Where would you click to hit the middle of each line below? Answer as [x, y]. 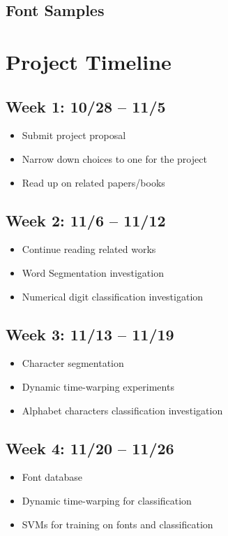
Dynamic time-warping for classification [107, 500]
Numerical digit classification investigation [113, 296]
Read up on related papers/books [93, 182]
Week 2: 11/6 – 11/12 [86, 220]
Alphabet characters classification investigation [122, 410]
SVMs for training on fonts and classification [117, 524]
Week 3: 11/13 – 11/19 [90, 334]
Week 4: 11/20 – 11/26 [90, 448]
